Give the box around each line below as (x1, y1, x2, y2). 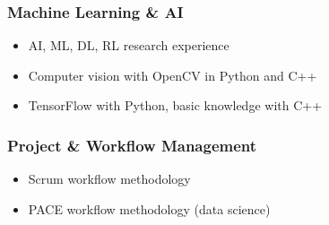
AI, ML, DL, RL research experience (28, 36, 229, 55)
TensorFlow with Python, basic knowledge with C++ (28, 96, 323, 115)
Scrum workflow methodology (28, 169, 191, 188)
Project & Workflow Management (7, 134, 257, 156)
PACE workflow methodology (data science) (28, 199, 271, 218)
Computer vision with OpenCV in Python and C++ (28, 65, 317, 84)
